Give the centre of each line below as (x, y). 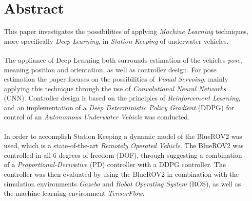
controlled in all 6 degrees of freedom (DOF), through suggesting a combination (123, 155)
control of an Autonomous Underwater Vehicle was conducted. (97, 117)
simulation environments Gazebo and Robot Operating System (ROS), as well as (123, 183)
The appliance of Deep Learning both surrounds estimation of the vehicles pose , (123, 59)
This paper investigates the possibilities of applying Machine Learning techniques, (126, 31)
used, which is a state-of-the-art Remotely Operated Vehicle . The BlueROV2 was (124, 145)
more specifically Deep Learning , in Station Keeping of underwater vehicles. (116, 41)
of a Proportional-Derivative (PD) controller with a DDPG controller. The (115, 164)
